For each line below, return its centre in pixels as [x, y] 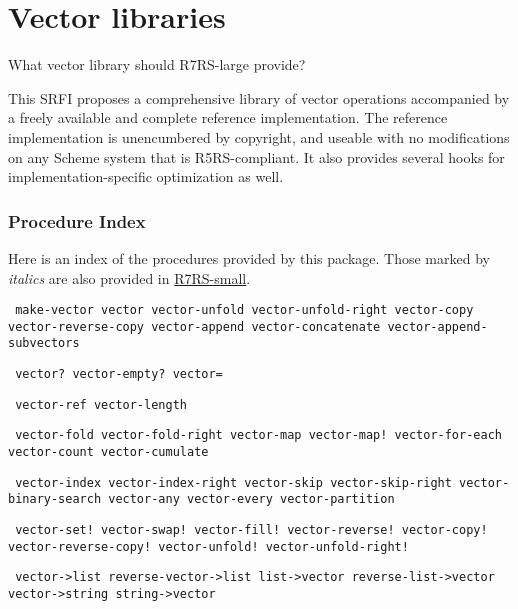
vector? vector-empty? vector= [119, 374]
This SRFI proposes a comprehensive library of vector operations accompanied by [259, 97]
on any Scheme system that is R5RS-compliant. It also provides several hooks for [256, 156]
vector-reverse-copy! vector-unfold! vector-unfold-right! [208, 546]
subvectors [44, 343]
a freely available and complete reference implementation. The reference [228, 117]
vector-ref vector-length [101, 404]
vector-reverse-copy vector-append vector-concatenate [194, 326]
